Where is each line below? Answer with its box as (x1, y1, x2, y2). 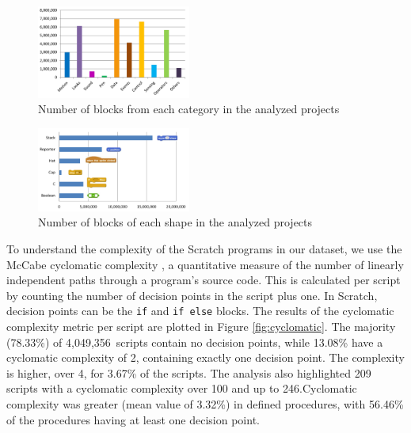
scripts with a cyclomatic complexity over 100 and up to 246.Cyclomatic (6, 380, 357, 397)
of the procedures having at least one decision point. (6, 411, 260, 427)
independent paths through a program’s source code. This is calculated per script (6, 272, 401, 288)
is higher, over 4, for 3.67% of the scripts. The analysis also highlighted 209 (6, 364, 371, 381)
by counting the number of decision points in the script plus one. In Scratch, (6, 287, 378, 303)
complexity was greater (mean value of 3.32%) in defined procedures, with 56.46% (6, 395, 404, 412)
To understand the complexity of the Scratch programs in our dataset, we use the (6, 240, 402, 256)
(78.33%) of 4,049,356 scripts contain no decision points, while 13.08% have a (6, 333, 383, 350)
